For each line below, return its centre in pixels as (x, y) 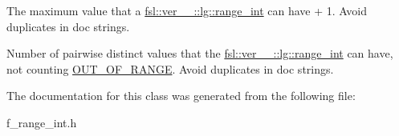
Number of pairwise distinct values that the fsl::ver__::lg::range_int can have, (200, 53)
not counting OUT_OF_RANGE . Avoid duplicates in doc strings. (170, 68)
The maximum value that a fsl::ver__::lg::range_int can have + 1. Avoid (187, 10)
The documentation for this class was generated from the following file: (181, 96)
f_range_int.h (42, 122)
